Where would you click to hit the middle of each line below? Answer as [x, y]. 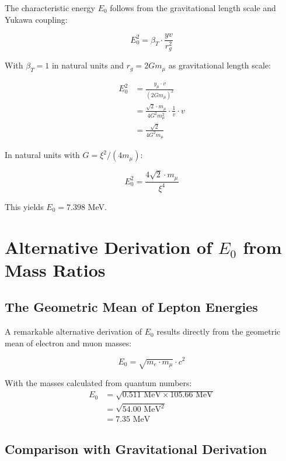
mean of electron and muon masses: [68, 343]
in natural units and [88, 65]
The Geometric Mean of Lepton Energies [131, 307]
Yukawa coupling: [36, 19]
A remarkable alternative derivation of [74, 331]
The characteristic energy [50, 8]
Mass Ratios [55, 269]
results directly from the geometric [219, 331]
